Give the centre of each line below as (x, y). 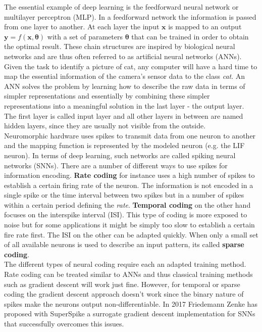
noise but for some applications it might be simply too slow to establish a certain (129, 225)
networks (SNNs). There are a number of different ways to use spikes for (116, 165)
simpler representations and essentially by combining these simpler (107, 96)
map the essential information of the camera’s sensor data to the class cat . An (125, 76)
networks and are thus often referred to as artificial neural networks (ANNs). (123, 56)
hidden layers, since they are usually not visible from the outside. (105, 126)
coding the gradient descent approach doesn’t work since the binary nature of (124, 294)
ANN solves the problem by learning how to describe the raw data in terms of (125, 86)
